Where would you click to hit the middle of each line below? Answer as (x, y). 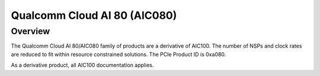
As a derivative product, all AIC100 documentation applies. (82, 65)
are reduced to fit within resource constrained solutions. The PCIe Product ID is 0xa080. (119, 54)
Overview (31, 31)
